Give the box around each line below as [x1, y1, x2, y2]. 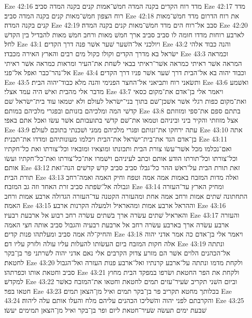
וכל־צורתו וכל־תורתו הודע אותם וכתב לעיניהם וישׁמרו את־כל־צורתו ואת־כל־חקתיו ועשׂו [4, 153, 238, 163]
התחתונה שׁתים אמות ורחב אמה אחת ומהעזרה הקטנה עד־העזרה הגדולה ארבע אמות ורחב [4, 191, 248, 201]
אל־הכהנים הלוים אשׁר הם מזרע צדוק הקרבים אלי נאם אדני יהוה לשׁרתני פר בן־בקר [4, 248, 231, 258]
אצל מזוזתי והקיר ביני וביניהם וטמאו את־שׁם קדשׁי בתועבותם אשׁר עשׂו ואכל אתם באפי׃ [4, 115, 238, 125]
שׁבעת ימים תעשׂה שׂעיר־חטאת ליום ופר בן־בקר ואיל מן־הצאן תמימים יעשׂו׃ [4, 305, 207, 315]
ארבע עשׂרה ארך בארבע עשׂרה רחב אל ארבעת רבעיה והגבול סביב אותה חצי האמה [4, 219, 229, 229]
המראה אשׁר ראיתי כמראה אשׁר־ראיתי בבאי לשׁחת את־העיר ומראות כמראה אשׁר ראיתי [4, 58, 242, 68]
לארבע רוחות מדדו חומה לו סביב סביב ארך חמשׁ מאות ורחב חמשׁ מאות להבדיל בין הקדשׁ [4, 29, 245, 39]
